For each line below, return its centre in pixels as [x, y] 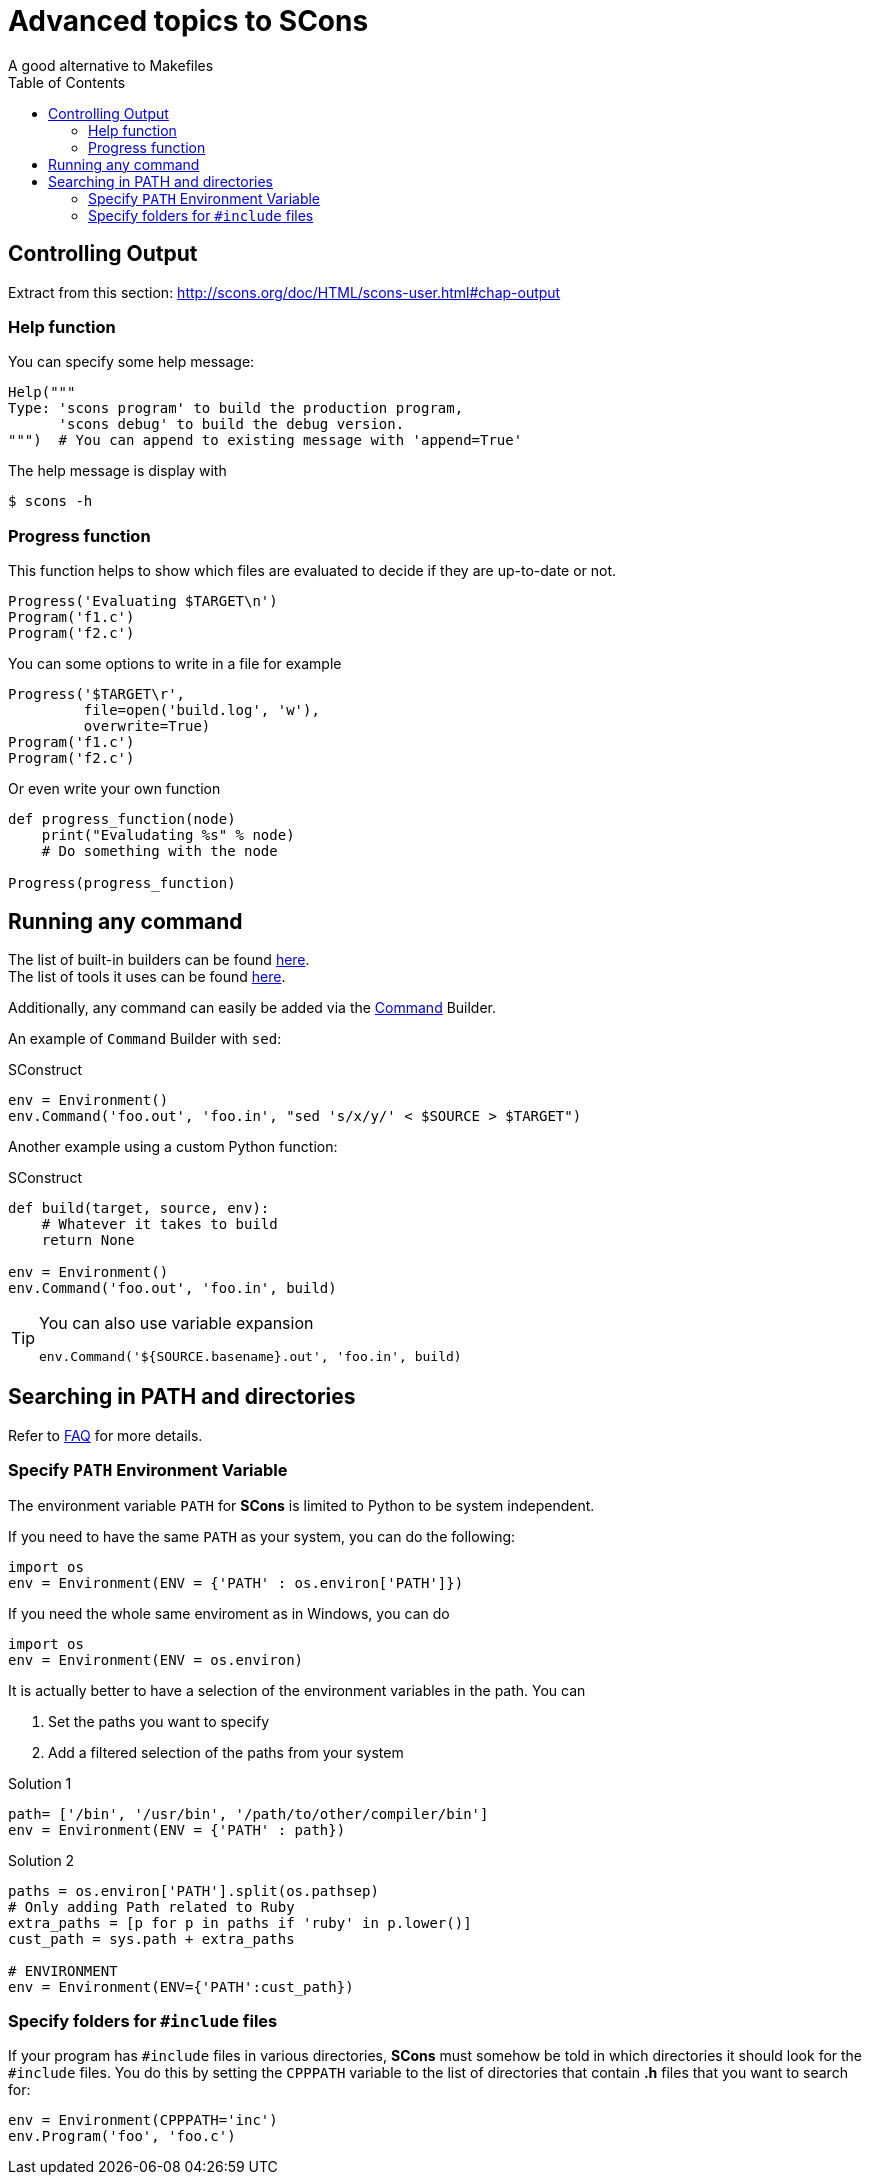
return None [88, 1239]
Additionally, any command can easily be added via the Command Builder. [252, 1007]
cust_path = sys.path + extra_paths [151, 1938]
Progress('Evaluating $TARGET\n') [143, 601]
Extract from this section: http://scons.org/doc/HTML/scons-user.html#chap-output [284, 292]
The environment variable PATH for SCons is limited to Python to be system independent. [301, 1505]
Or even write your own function [114, 789]
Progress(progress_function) [122, 883]
